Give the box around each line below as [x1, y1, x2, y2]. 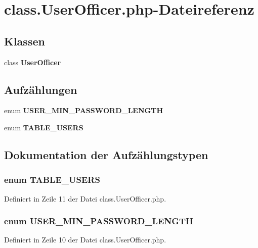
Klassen [4, 33, 45, 48]
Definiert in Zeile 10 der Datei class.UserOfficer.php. [4, 234, 166, 245]
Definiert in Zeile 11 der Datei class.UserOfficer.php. [4, 193, 166, 204]
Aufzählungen [4, 81, 77, 97]
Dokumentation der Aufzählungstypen [4, 146, 208, 162]
